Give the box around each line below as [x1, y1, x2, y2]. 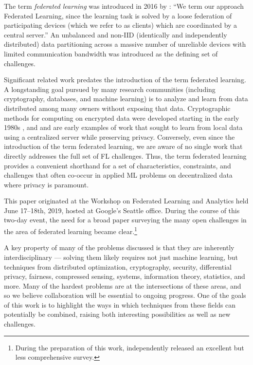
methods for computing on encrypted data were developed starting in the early [4, 112, 239, 123]
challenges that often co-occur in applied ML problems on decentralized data [4, 170, 233, 180]
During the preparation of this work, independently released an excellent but [15, 342, 244, 352]
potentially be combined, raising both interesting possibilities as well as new [4, 309, 231, 319]
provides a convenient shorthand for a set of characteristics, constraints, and [4, 160, 231, 170]
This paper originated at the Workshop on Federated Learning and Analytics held [4, 196, 249, 206]
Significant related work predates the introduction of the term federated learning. [4, 74, 246, 85]
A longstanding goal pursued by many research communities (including [4, 84, 216, 94]
